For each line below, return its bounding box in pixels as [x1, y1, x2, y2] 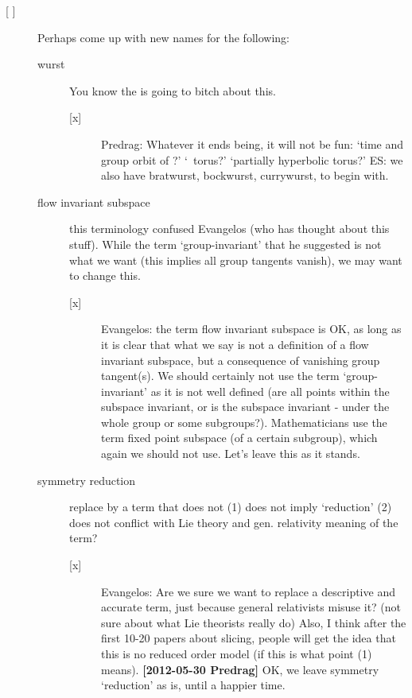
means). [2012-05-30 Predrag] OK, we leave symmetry [101, 661, 379, 677]
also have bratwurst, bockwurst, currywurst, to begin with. [101, 167, 389, 184]
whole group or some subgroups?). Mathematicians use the [101, 413, 387, 430]
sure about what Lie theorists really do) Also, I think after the [101, 614, 406, 630]
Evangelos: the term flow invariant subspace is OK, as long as [101, 320, 402, 337]
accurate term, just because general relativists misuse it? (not [101, 599, 402, 615]
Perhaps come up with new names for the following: [37, 29, 290, 45]
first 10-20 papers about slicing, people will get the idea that [101, 630, 396, 646]
